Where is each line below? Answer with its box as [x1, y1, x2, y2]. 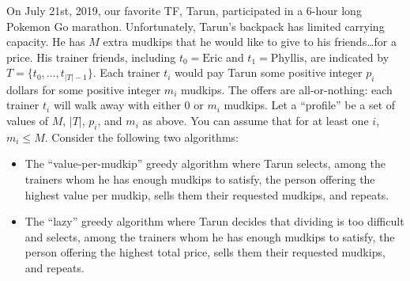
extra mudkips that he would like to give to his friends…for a [103, 33, 397, 50]
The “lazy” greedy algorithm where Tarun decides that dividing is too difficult [24, 213, 404, 230]
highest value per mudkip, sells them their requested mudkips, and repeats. [24, 186, 389, 203]
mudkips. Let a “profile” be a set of [224, 97, 396, 113]
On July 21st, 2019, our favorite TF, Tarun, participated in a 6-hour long [6, 2, 362, 18]
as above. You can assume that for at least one [142, 112, 369, 129]
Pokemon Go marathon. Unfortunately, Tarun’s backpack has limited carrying [6, 17, 385, 34]
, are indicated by [303, 48, 389, 65]
